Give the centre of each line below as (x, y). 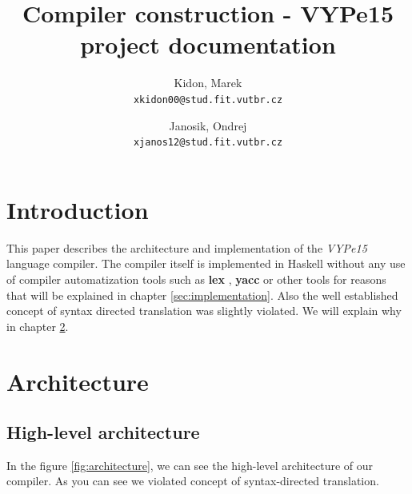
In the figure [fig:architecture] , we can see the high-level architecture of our (190, 465)
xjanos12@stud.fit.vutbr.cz (208, 143)
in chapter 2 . (38, 326)
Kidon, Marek (208, 83)
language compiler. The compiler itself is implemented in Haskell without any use (206, 263)
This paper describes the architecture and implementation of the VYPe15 (187, 247)
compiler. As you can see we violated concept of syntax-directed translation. (193, 481)
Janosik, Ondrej (208, 125)
